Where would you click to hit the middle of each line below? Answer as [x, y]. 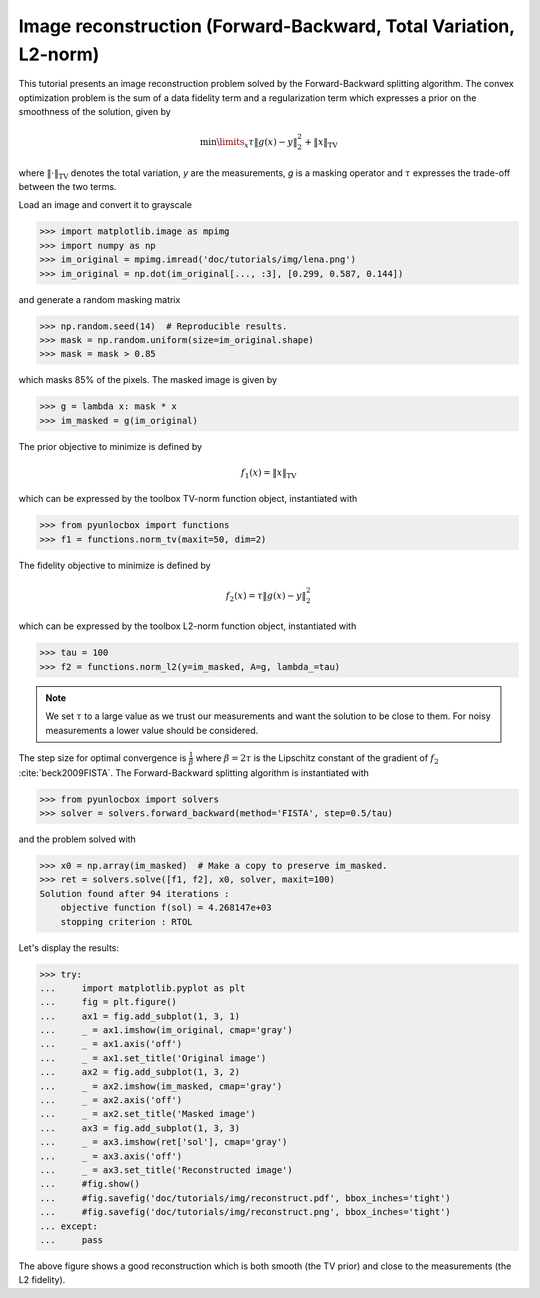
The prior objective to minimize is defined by [110, 446]
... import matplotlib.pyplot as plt [142, 988]
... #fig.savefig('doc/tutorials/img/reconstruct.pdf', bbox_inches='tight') [245, 1198]
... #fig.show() [89, 1184]
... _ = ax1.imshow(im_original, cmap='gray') [166, 1030]
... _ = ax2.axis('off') [111, 1100]
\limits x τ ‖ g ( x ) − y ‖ [257, 143]
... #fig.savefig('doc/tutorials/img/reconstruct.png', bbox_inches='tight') [245, 1212]
